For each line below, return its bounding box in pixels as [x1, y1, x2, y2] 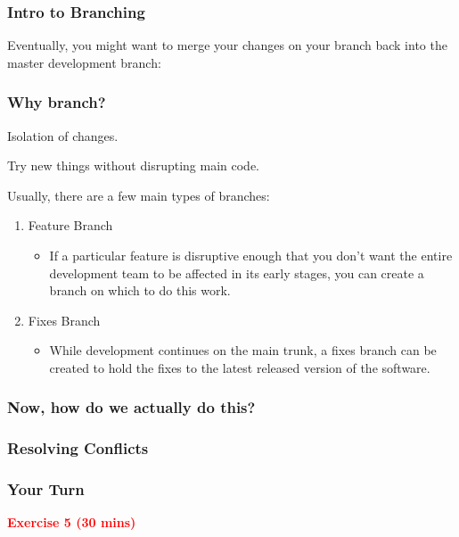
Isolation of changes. [7, 126, 119, 145]
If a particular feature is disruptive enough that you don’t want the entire [49, 246, 453, 264]
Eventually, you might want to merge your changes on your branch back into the [7, 36, 447, 54]
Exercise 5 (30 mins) [7, 513, 136, 532]
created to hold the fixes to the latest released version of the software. [49, 358, 430, 376]
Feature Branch [28, 216, 113, 235]
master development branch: [7, 53, 161, 71]
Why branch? [7, 91, 106, 113]
